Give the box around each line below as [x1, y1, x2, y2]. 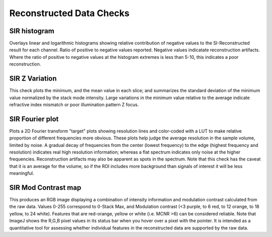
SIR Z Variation [9, 74, 57, 83]
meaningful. [9, 170, 34, 176]
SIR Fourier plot [9, 115, 59, 123]
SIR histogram [9, 27, 55, 35]
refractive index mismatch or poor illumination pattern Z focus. [9, 101, 139, 108]
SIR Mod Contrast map [9, 183, 82, 192]
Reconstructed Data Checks [9, 8, 129, 19]
